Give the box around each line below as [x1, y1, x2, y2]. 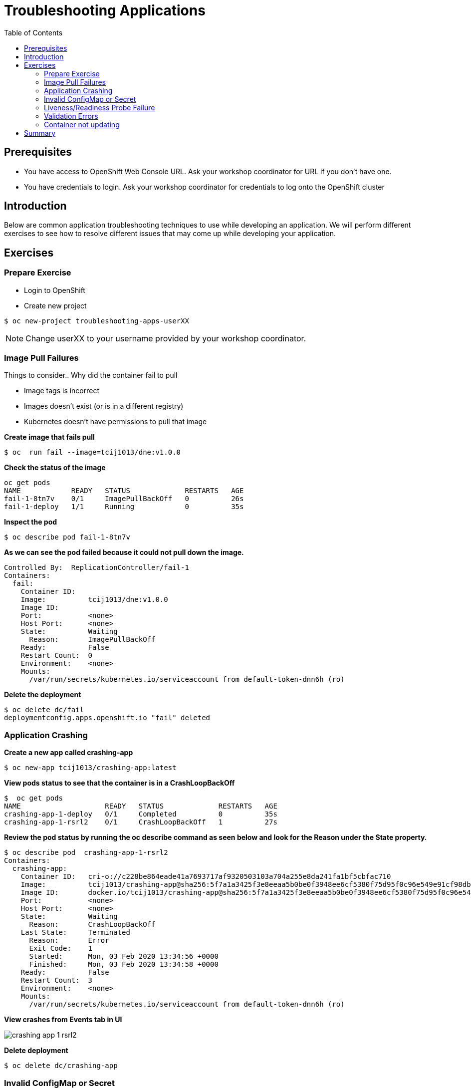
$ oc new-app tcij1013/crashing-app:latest [4, 764, 177, 772]
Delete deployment [4, 1046, 68, 1055]
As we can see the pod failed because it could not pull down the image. [4, 548, 244, 557]
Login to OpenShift [24, 285, 85, 294]
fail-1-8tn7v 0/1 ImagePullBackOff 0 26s [4, 495, 244, 503]
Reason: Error [29, 936, 109, 945]
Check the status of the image [4, 463, 106, 472]
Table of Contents [4, 28, 63, 37]
